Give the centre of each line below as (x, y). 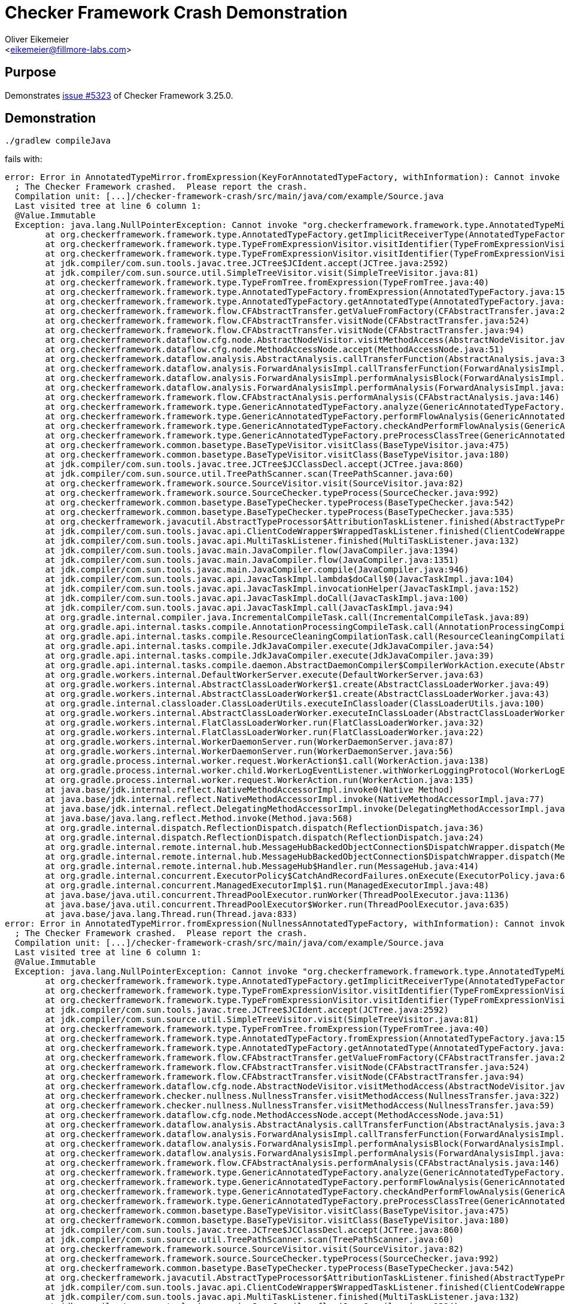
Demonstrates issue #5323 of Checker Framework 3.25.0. (119, 95)
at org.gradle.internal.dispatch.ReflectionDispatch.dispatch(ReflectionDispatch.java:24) (265, 838)
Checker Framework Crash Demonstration (176, 13)
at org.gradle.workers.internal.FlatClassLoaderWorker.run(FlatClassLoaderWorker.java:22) (265, 732)
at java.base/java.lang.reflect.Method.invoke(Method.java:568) (199, 819)
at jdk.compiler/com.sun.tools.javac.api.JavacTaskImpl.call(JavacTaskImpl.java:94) (250, 608)
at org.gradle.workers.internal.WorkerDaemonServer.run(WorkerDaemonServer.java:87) (250, 742)
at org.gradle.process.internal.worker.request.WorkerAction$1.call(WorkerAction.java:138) (267, 761)
